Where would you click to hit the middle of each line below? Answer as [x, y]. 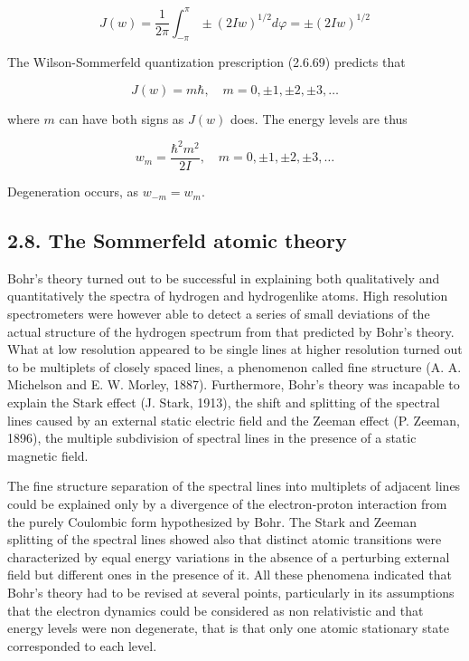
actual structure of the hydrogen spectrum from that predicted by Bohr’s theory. [231, 331]
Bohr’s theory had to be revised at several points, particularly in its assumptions [231, 592]
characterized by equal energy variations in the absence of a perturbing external [229, 556]
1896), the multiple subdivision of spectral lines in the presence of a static [212, 438]
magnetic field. [48, 455]
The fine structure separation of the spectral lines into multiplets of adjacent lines [234, 486]
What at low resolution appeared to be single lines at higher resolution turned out [235, 349]
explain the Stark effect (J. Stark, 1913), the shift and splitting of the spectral [224, 402]
